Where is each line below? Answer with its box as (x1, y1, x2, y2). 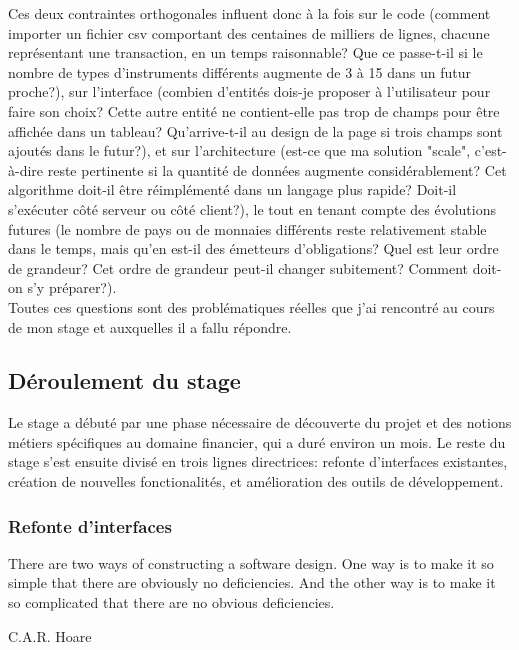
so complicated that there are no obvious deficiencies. (8, 592, 335, 613)
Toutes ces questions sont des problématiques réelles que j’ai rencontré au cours (8, 296, 495, 317)
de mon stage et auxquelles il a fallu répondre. (8, 316, 292, 337)
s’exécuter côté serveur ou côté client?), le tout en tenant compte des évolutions (8, 198, 497, 219)
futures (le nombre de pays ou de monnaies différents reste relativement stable (8, 218, 487, 239)
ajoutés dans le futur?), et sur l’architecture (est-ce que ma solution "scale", (8, 140, 471, 161)
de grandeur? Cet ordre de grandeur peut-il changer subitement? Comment (8, 257, 469, 278)
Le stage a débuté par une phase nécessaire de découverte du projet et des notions (8, 412, 512, 433)
